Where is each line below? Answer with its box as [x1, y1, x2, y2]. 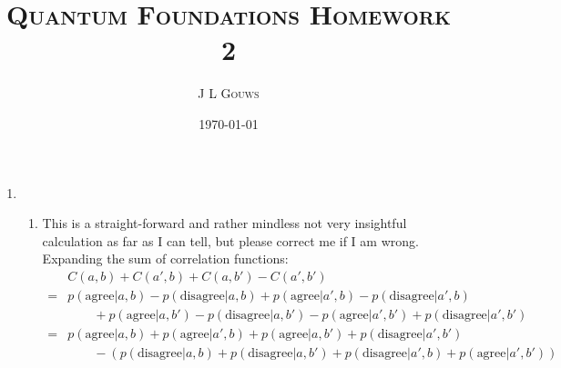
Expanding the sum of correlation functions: [42, 249, 289, 268]
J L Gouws [198, 84, 260, 103]
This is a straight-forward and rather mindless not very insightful [42, 214, 407, 233]
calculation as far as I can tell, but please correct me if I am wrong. [42, 231, 419, 250]
